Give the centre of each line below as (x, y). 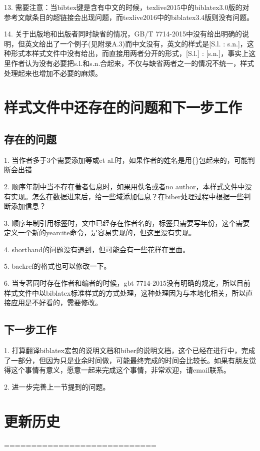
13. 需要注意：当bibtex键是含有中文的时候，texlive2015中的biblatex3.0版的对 (127, 7)
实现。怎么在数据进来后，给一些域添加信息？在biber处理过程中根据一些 (127, 196)
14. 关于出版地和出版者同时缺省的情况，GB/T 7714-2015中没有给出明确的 (123, 34)
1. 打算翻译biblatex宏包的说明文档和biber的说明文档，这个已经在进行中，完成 (130, 350)
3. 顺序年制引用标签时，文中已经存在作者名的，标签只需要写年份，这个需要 (127, 223)
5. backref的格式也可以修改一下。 (57, 266)
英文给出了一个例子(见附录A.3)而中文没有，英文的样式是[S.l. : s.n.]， (136, 43)
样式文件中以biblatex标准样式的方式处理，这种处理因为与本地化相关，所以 (125, 292)
